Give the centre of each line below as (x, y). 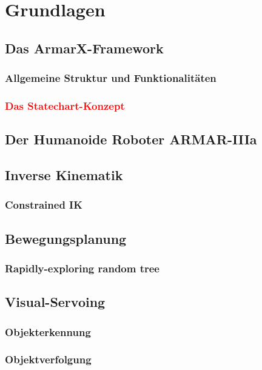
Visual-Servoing (55, 302)
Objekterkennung (48, 331)
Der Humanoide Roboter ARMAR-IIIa (131, 139)
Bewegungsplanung (66, 238)
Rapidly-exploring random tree (82, 268)
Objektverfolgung (48, 359)
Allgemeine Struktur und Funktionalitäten (111, 78)
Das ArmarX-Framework (84, 48)
